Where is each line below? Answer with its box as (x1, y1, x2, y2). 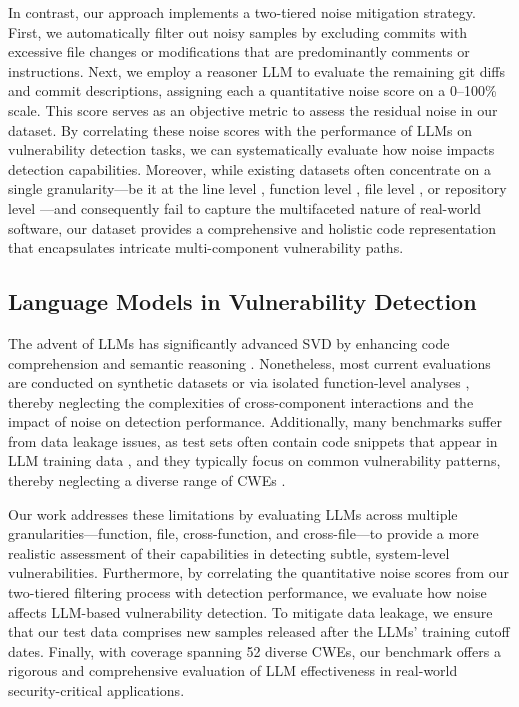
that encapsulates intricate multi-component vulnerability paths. (8, 237, 404, 258)
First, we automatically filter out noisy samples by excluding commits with (8, 21, 468, 42)
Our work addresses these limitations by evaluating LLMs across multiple (8, 503, 458, 524)
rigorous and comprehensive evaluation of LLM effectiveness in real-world (8, 660, 458, 681)
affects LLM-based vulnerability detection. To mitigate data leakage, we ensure (8, 601, 493, 622)
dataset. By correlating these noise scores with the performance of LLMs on (8, 119, 472, 140)
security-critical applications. (8, 680, 185, 701)
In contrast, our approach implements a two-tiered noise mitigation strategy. (8, 2, 476, 22)
